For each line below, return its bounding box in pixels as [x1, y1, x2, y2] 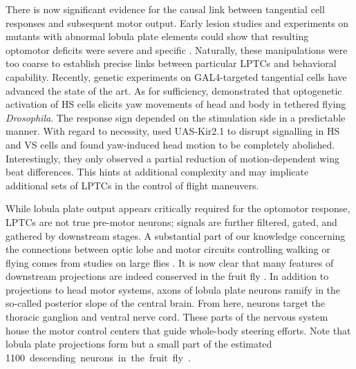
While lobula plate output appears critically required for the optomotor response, [6, 201, 350, 216]
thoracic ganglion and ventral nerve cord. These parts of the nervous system [6, 310, 328, 324]
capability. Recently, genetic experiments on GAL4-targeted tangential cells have [6, 69, 347, 84]
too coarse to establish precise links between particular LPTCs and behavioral [6, 56, 337, 70]
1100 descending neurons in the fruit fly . [6, 350, 191, 364]
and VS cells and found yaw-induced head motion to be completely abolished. [6, 137, 335, 151]
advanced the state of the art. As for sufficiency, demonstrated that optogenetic [6, 83, 342, 97]
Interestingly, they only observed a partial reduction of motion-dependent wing [6, 151, 339, 165]
